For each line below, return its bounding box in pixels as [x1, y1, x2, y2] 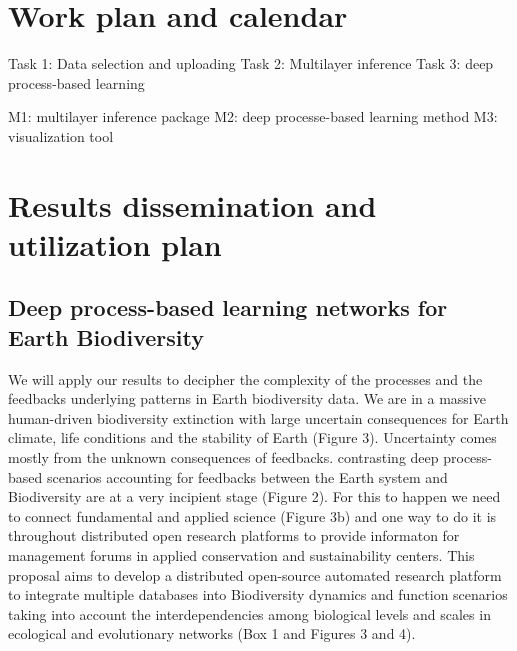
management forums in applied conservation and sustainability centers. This [8, 545, 475, 565]
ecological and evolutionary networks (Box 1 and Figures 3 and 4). [8, 623, 416, 644]
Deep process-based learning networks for [8, 292, 448, 323]
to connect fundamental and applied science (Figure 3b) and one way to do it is [8, 505, 497, 526]
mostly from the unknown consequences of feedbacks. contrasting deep [8, 447, 439, 468]
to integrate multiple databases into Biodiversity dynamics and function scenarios [8, 584, 508, 605]
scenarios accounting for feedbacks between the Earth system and [46, 466, 448, 487]
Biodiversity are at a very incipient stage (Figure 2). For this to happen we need [8, 486, 501, 507]
